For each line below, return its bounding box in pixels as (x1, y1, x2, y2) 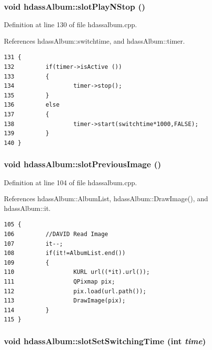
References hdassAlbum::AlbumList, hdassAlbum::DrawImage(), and (4, 193, 208, 204)
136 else (4, 101, 60, 109)
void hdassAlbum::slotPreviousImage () (4, 158, 162, 170)
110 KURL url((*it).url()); (4, 269, 150, 276)
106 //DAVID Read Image (4, 230, 108, 238)
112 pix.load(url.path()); (4, 287, 147, 295)
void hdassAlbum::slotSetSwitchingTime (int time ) (4, 334, 206, 347)
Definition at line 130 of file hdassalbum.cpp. (4, 19, 137, 30)
